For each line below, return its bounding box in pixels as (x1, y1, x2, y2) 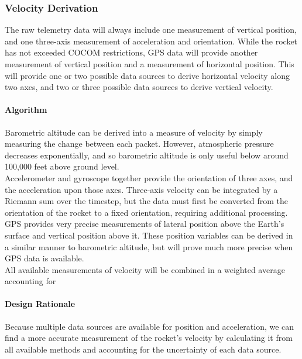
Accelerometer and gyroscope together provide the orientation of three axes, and (5, 171, 293, 184)
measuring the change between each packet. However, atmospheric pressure (5, 137, 274, 150)
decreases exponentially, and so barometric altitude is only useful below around (5, 149, 289, 161)
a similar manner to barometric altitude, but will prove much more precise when (5, 240, 293, 253)
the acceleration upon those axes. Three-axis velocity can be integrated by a (5, 183, 278, 195)
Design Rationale (5, 298, 75, 310)
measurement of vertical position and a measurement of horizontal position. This (5, 58, 294, 70)
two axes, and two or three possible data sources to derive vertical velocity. (5, 81, 273, 93)
